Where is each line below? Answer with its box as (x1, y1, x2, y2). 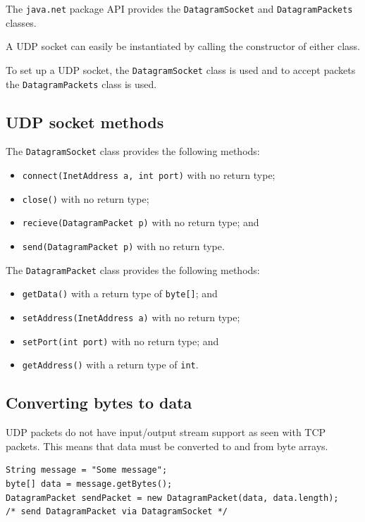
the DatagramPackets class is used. (6, 76, 157, 91)
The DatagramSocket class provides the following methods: (6, 144, 260, 159)
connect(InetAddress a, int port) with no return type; (22, 168, 276, 182)
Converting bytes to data (6, 392, 192, 414)
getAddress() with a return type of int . (22, 357, 199, 372)
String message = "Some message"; (6, 465, 168, 476)
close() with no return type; (22, 191, 149, 206)
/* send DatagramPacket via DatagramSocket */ (6, 507, 228, 517)
